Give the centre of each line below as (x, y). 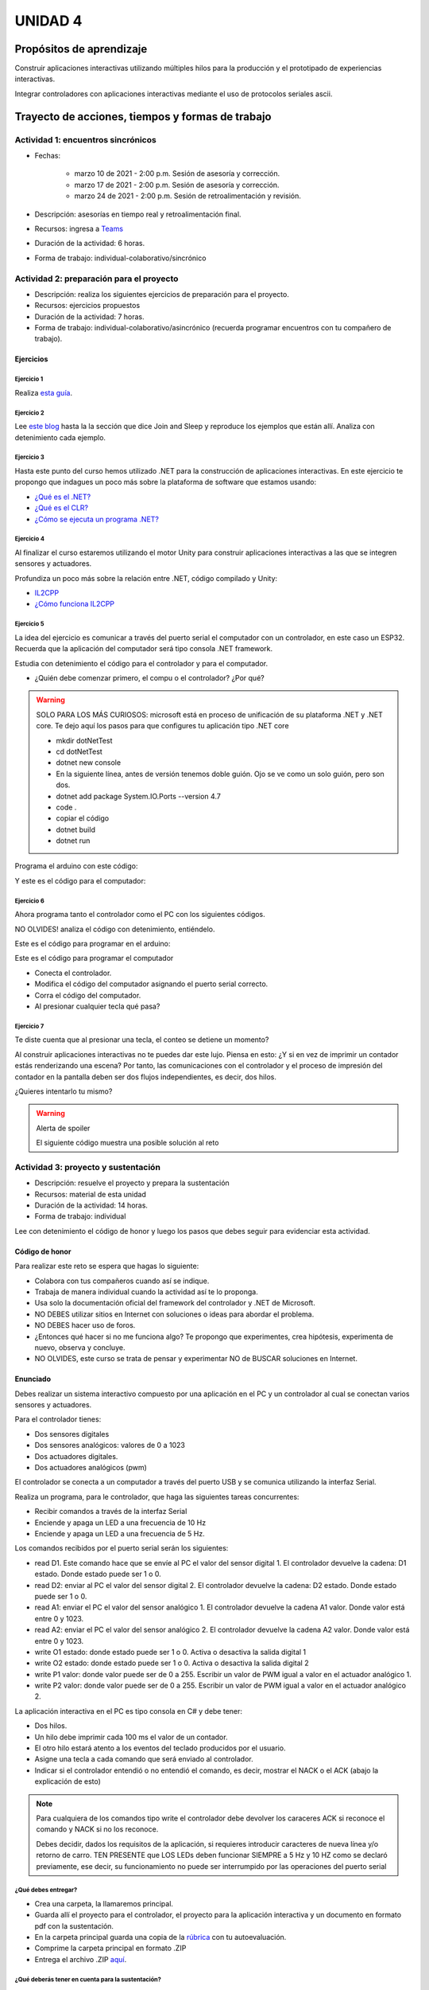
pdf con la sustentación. (74, 1926)
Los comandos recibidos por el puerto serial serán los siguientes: (122, 1548)
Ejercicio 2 (29, 413)
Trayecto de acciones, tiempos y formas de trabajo (143, 117)
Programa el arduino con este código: (76, 866)
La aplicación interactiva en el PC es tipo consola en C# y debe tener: (128, 1711)
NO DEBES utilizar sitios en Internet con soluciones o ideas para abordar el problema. (174, 1314)
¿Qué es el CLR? (62, 508)
